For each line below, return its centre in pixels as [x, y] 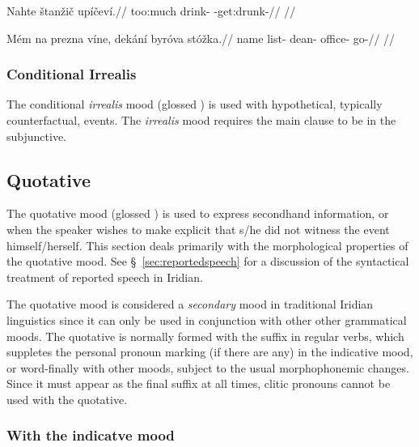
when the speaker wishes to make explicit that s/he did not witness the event [198, 229]
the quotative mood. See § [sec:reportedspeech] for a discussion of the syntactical [208, 261]
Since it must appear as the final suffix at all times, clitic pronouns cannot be [199, 383]
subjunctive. [36, 136]
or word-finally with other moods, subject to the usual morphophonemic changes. [208, 367]
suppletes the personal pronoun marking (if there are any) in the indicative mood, [210, 352]
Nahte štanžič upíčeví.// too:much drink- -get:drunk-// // [151, 11]
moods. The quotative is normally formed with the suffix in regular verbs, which [205, 336]
